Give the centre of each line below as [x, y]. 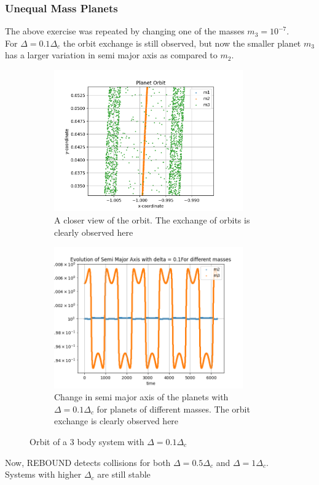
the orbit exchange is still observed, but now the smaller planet [182, 43]
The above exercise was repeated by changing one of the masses [125, 31]
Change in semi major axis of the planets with [141, 397]
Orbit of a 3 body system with [87, 441]
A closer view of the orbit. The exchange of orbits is [152, 219]
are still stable [124, 474]
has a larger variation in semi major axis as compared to [111, 55]
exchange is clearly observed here [116, 421]
